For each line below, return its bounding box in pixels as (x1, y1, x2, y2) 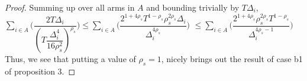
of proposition (5, 65, 55, 77)
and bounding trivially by (146, 1, 240, 13)
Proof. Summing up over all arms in (5, 1, 135, 13)
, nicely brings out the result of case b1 (161, 53, 303, 65)
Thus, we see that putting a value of (5, 53, 136, 65)
